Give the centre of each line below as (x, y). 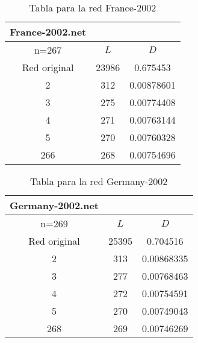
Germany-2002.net (54, 205)
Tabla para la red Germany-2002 (99, 181)
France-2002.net (48, 32)
